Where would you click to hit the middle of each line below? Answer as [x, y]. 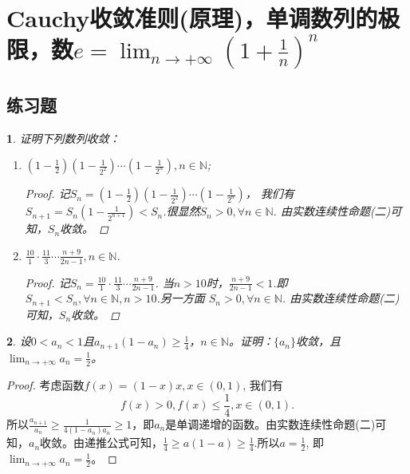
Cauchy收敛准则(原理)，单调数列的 [192, 18]
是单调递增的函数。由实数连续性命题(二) [270, 424]
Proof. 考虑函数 [45, 385]
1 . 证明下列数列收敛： [63, 138]
